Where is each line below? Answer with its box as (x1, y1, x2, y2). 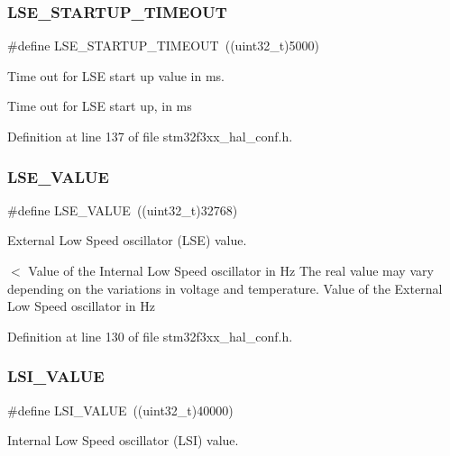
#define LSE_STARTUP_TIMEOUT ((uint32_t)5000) (7, 36, 319, 55)
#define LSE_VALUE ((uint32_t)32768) (7, 200, 238, 219)
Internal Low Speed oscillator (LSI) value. (7, 431, 239, 450)
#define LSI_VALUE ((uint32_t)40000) (7, 400, 234, 419)
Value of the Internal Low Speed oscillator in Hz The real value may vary (28, 261, 434, 279)
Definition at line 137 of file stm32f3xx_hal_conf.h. (7, 127, 293, 145)
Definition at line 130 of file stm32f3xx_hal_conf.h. (7, 326, 293, 345)
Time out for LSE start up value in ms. (7, 66, 225, 85)
